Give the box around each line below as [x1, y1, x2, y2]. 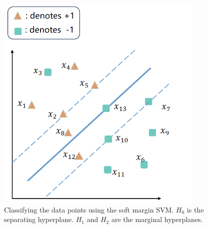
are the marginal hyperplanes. [111, 214, 203, 224]
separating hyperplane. [4, 214, 74, 224]
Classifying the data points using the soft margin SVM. [4, 204, 174, 214]
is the [186, 204, 204, 214]
